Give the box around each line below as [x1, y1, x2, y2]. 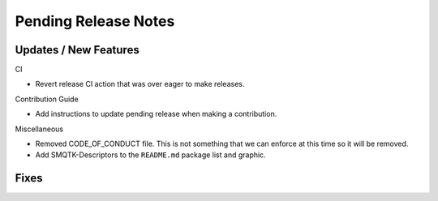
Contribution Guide [15, 94, 79, 104]
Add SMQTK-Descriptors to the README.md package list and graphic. [35, 150, 267, 160]
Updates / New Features [15, 43, 140, 57]
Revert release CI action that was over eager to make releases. [35, 79, 245, 89]
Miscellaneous [15, 124, 64, 134]
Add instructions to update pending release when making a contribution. [35, 109, 277, 119]
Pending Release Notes [15, 12, 175, 30]
